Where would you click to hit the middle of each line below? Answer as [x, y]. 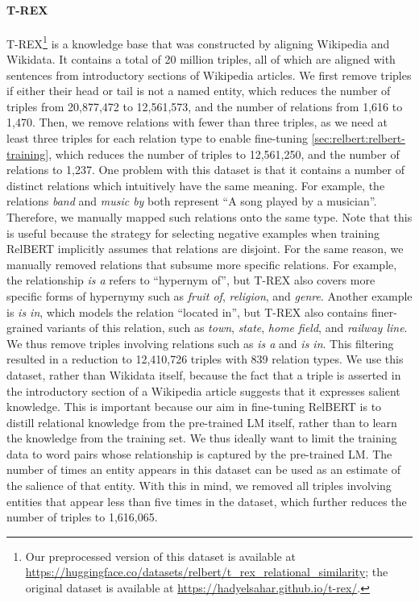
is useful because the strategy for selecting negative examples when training [193, 232]
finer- [384, 311]
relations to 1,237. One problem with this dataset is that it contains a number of [206, 170]
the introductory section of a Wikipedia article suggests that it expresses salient [203, 390]
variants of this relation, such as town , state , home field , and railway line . [227, 328]
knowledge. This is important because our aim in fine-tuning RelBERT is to [194, 407]
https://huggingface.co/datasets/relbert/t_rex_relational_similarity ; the [207, 572]
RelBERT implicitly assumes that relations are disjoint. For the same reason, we [205, 249]
